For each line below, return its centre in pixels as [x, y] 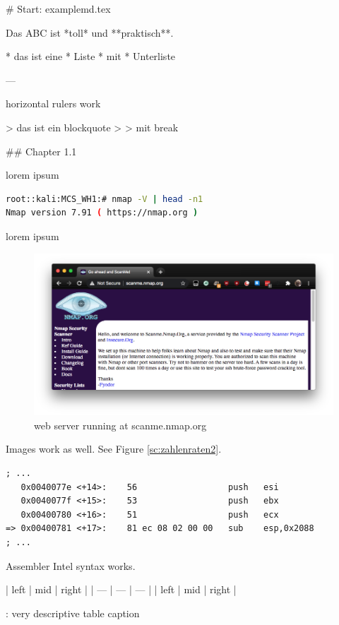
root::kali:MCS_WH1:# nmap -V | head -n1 [105, 199]
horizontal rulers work [53, 103]
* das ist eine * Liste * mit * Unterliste [91, 56]
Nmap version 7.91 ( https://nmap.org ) [102, 213]
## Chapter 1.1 [41, 151]
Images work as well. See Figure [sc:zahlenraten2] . [114, 449]
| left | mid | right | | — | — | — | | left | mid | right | [121, 589]
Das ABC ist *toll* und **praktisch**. [90, 32]
